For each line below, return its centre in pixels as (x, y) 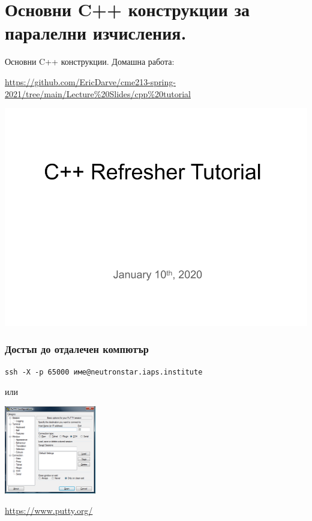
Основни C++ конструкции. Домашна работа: (90, 62)
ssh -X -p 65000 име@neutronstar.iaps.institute (104, 372)
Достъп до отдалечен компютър (77, 349)
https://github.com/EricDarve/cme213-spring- (90, 81)
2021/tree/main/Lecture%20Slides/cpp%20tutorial (98, 93)
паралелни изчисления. (96, 33)
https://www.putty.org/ (49, 510)
